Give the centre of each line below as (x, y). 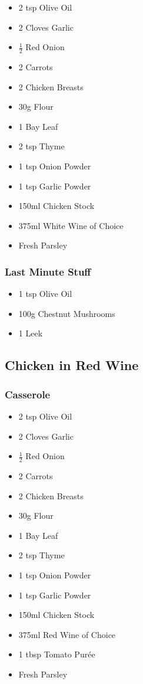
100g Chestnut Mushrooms (67, 313)
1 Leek (31, 333)
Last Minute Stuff (48, 271)
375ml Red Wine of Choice (67, 634)
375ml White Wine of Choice (71, 225)
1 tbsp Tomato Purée (57, 654)
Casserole (28, 394)
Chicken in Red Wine (72, 365)
